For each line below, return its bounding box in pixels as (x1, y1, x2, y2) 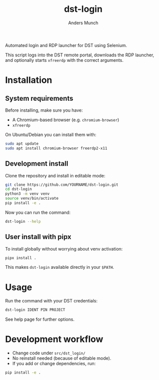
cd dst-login (5, 187, 32, 192)
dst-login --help (5, 219, 41, 224)
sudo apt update (5, 141, 39, 146)
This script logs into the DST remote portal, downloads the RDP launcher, (5, 52, 155, 58)
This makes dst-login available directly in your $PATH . (5, 264, 114, 270)
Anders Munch (68, 20, 99, 26)
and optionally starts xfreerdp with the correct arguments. (5, 57, 124, 63)
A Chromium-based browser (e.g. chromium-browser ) (12, 117, 119, 123)
